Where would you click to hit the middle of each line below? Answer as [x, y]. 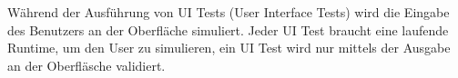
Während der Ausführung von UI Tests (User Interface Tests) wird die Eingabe [229, 12]
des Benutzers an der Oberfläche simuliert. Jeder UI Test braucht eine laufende [228, 29]
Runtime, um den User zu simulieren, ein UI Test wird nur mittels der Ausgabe [229, 48]
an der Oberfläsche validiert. [87, 65]
